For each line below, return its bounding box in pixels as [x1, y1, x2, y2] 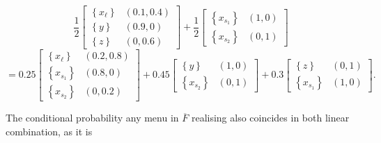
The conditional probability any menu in [6, 110, 179, 125]
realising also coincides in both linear [191, 110, 350, 125]
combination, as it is [6, 124, 93, 138]
